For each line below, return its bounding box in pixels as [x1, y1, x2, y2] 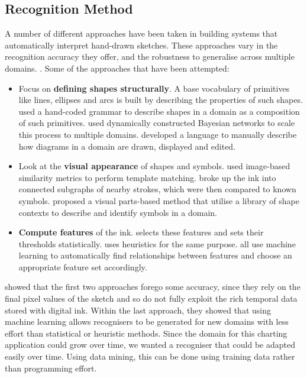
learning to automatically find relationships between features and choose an [18, 249, 292, 261]
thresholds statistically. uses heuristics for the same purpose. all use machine [18, 237, 296, 250]
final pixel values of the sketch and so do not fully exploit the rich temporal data [5, 292, 298, 305]
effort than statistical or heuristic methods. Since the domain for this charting [5, 327, 287, 339]
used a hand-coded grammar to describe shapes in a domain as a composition [18, 105, 300, 117]
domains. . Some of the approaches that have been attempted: [5, 62, 230, 74]
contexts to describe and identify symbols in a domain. [18, 206, 217, 218]
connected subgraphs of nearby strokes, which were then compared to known [18, 183, 296, 195]
